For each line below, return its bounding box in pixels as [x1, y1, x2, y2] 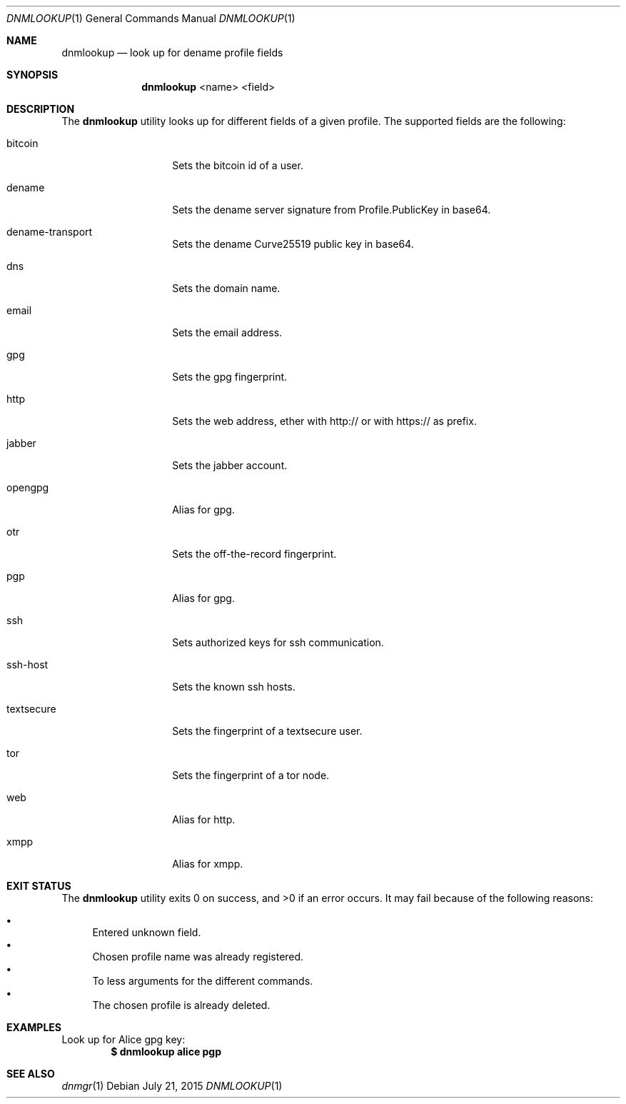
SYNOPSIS [6, 69, 59, 81]
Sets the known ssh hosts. [172, 681, 296, 693]
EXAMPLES [6, 1021, 61, 1033]
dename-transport [6, 226, 93, 238]
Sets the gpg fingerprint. [172, 371, 288, 383]
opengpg [6, 481, 49, 493]
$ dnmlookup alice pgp [111, 1045, 222, 1058]
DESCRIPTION [6, 103, 75, 115]
